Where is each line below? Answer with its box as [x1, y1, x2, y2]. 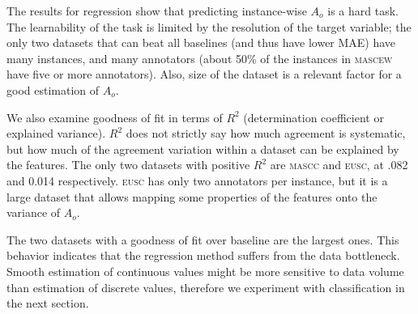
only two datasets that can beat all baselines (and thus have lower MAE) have [6, 34, 396, 51]
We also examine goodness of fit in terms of [6, 108, 223, 125]
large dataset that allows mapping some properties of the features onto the [6, 188, 377, 205]
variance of [6, 204, 61, 221]
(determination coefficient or [243, 108, 384, 125]
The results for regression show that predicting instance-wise [6, 2, 307, 19]
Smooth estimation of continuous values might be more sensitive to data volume [6, 262, 404, 279]
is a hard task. [327, 2, 399, 19]
